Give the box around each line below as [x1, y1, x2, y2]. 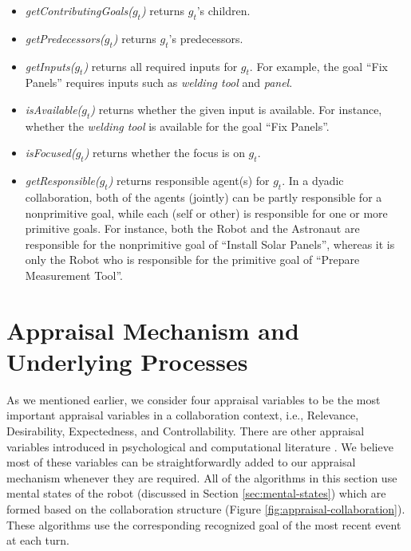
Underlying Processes [6, 344, 248, 377]
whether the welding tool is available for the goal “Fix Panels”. [25, 117, 330, 134]
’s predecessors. [168, 30, 243, 46]
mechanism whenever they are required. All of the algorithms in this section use [6, 469, 397, 486]
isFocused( [25, 144, 76, 161]
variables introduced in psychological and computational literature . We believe [6, 438, 393, 455]
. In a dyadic [282, 172, 344, 189]
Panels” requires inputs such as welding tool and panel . [25, 74, 293, 91]
